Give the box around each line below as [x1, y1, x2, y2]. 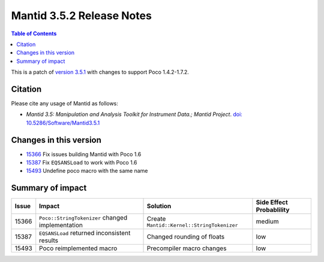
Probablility [256, 206, 290, 214]
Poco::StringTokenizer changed [39, 214, 128, 222]
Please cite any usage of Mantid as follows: [11, 100, 118, 107]
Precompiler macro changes [146, 244, 227, 252]
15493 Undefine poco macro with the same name [26, 167, 148, 175]
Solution [146, 202, 172, 211]
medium [256, 217, 279, 226]
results [39, 236, 58, 245]
